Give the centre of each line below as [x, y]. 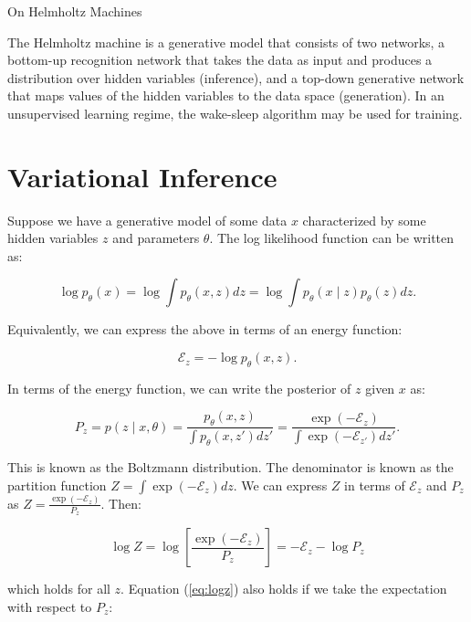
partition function [57, 485]
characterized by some [364, 220]
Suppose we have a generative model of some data [147, 220]
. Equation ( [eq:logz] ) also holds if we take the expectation [284, 589]
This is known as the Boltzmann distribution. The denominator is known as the [230, 466]
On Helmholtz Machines [75, 11]
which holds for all [59, 589]
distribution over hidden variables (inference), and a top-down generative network [236, 77]
